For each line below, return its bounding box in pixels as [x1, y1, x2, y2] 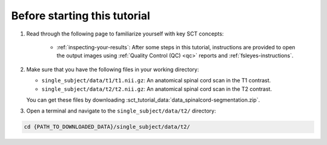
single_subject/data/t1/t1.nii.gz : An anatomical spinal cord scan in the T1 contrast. [41, 77, 271, 84]
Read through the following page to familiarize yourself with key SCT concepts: [26, 30, 224, 37]
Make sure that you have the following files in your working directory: [26, 66, 199, 73]
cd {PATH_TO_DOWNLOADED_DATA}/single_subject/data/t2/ [24, 123, 190, 131]
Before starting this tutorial [11, 9, 151, 22]
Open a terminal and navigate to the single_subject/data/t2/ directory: [26, 107, 216, 114]
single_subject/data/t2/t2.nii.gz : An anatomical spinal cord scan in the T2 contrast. [41, 85, 272, 93]
